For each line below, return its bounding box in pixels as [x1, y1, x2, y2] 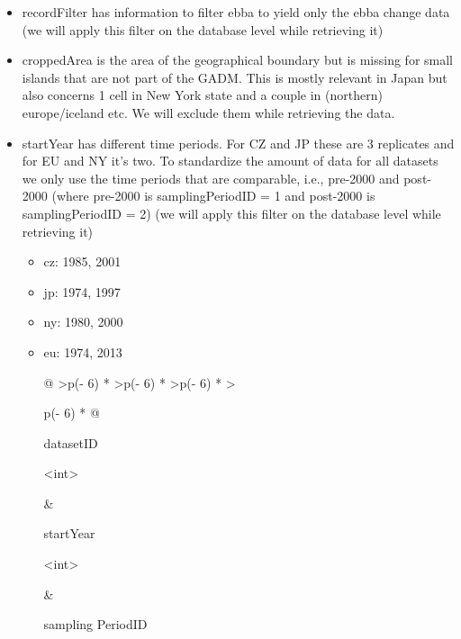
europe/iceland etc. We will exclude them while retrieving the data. [22, 103, 395, 121]
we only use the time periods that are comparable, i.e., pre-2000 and [22, 168, 400, 187]
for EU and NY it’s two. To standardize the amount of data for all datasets [22, 151, 438, 170]
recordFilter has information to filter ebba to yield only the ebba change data [22, 3, 450, 21]
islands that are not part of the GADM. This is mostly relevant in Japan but [22, 67, 447, 86]
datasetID [43, 433, 98, 452]
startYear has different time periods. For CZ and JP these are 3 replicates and [22, 133, 455, 152]
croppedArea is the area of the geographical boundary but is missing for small [22, 50, 453, 69]
